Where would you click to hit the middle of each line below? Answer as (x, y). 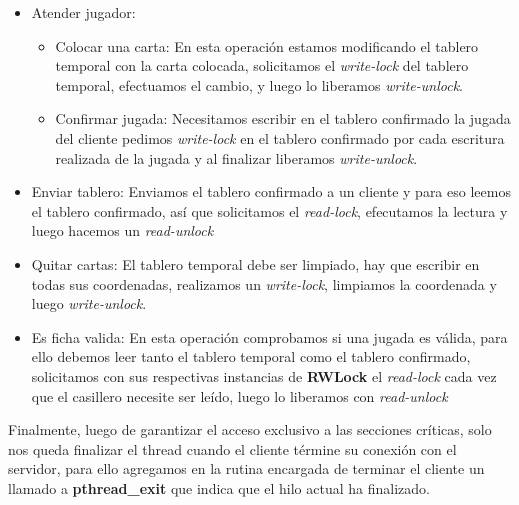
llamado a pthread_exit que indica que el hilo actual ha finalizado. (219, 487)
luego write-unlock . (89, 303)
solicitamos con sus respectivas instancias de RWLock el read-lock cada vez (264, 375)
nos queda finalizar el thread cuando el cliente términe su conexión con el (232, 448)
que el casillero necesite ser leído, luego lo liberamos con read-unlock (239, 395)
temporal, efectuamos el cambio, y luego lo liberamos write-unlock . (259, 84)
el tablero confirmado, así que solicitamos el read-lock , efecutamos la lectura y (269, 210)
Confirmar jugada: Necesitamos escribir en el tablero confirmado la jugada (283, 118)
